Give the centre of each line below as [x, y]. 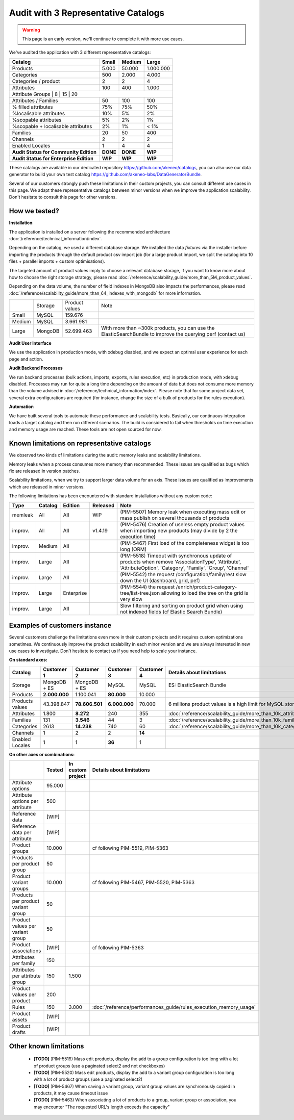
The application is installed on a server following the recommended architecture [90, 232]
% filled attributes [33, 107]
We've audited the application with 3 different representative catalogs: [80, 52]
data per [22, 833]
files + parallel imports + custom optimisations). [57, 261]
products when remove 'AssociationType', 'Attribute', [181, 561]
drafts [19, 1032]
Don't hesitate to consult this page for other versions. [63, 197]
